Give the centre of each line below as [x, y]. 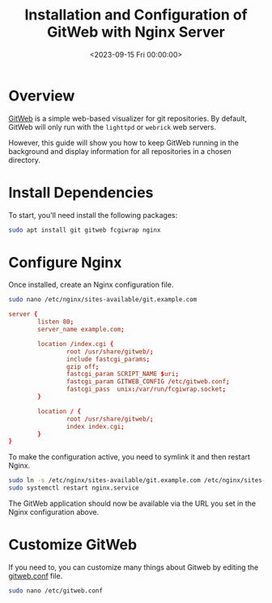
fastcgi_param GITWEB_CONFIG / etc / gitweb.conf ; [148, 382]
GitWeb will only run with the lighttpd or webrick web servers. [113, 126]
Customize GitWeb [73, 545]
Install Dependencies [81, 192]
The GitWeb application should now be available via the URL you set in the [132, 503]
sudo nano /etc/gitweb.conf [56, 591]
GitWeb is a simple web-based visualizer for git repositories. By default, [128, 118]
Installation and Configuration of [136, 15]
